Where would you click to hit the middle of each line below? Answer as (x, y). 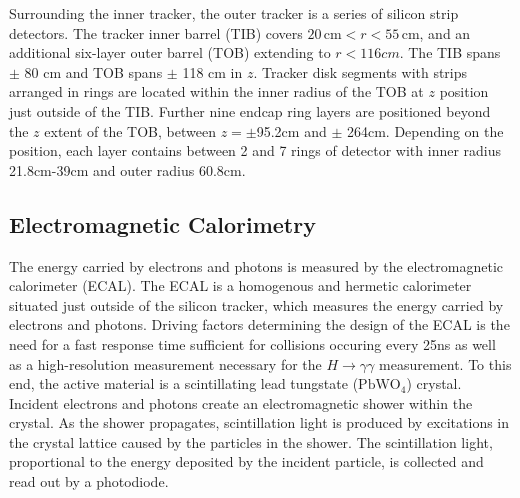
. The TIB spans (450, 52)
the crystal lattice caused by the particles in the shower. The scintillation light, (251, 441)
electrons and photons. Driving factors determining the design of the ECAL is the (259, 324)
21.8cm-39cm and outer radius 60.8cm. (127, 169)
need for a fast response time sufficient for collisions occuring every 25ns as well (252, 343)
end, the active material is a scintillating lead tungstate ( (184, 383)
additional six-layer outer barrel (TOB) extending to (170, 52)
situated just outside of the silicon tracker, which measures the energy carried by (256, 304)
